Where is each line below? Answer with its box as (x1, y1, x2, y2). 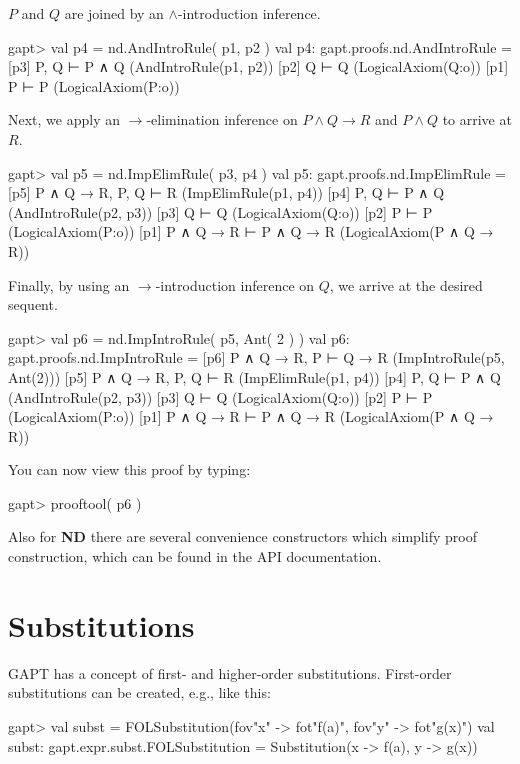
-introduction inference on (155, 274, 315, 295)
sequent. (8, 294, 58, 315)
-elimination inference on (146, 109, 298, 130)
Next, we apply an (8, 109, 120, 130)
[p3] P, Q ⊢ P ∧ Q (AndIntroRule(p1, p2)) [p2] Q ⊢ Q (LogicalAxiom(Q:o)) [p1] (8, 56, 509, 77)
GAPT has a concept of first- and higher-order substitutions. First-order (8, 662, 452, 683)
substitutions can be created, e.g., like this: (8, 682, 271, 703)
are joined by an (64, 3, 164, 23)
